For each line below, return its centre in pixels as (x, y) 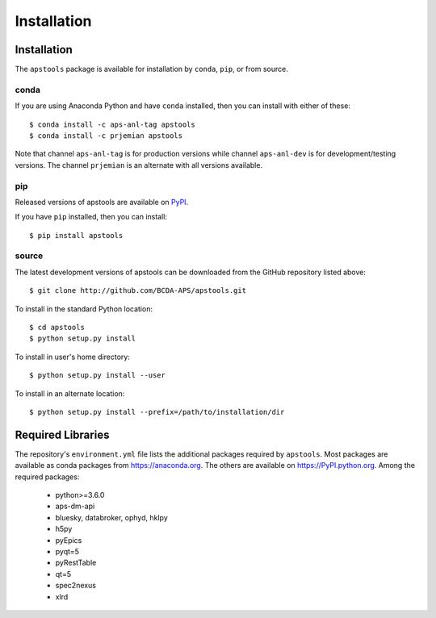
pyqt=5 (67, 551)
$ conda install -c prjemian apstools (106, 136)
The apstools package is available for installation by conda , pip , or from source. (151, 69)
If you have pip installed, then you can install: (91, 217)
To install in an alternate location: (70, 393)
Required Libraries (62, 434)
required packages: (47, 477)
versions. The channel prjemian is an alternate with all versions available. (138, 165)
